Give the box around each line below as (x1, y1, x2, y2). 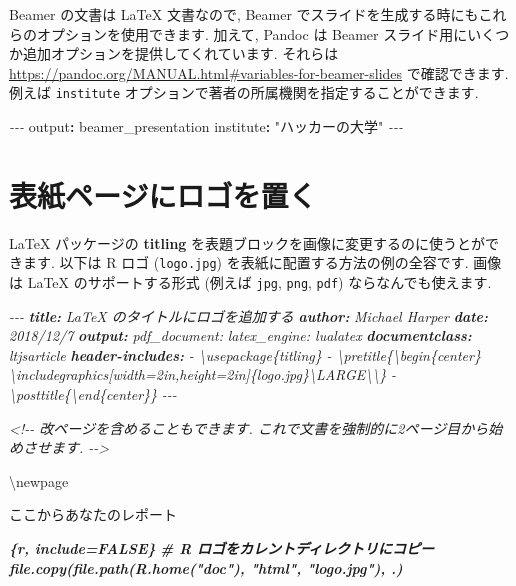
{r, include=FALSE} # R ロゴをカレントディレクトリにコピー (9, 538, 435, 558)
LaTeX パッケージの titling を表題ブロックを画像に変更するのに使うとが (9, 232, 486, 253)
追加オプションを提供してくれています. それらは (22, 43, 339, 64)
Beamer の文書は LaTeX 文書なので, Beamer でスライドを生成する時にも (9, 4, 479, 24)
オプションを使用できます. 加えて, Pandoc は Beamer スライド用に (36, 23, 468, 44)
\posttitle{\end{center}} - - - (9, 384, 177, 405)
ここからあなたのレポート (9, 504, 177, 525)
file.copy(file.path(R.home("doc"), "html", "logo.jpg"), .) (9, 557, 403, 578)
